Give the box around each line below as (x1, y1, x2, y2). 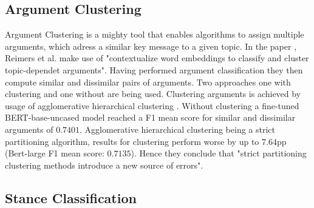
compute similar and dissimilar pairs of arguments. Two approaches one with (5, 75, 291, 88)
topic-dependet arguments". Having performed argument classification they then (5, 63, 303, 76)
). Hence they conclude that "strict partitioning (131, 147, 307, 159)
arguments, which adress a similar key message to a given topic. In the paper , (5, 39, 297, 52)
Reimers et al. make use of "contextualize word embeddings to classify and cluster (5, 52, 309, 64)
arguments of (5, 122, 53, 135)
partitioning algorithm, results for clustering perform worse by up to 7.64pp (5, 135, 287, 147)
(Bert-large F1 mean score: (5, 147, 104, 159)
